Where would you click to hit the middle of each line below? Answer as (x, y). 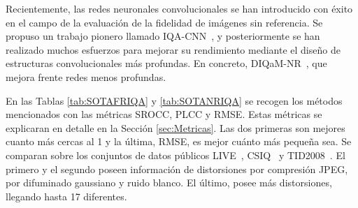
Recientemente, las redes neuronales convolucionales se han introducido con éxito (179, 8)
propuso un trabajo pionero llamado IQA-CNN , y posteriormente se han (163, 36)
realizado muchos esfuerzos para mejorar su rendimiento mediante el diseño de (173, 49)
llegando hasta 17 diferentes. (66, 196)
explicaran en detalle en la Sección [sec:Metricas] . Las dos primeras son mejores (176, 127)
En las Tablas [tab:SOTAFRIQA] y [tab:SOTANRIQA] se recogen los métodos (174, 100)
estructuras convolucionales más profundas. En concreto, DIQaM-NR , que (166, 63)
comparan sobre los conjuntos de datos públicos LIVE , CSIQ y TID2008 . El (176, 155)
